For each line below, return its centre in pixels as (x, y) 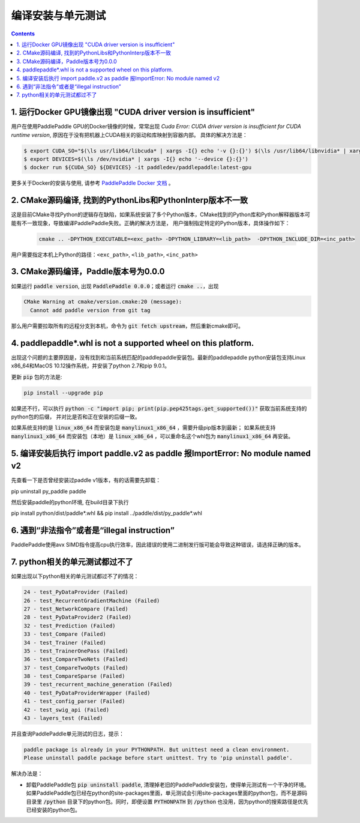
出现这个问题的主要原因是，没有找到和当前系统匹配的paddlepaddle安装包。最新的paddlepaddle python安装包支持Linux (158, 357)
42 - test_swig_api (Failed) (67, 710)
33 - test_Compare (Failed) (65, 634)
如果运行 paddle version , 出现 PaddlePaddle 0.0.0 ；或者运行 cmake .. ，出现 (115, 286)
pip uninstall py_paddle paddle (49, 491)
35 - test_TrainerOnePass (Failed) (76, 651)
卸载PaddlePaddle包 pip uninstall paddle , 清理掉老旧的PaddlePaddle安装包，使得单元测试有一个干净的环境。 (168, 785)
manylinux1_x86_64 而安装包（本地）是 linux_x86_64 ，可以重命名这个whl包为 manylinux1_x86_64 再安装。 (152, 436)
